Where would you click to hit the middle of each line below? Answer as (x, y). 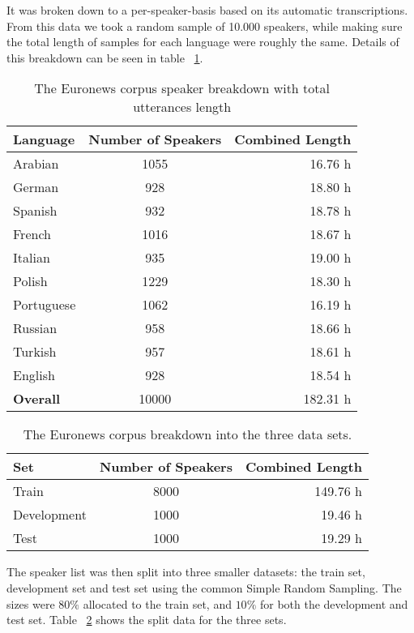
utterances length (182, 107)
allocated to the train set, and (157, 603)
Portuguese (45, 305)
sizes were (31, 603)
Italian (32, 258)
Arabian (36, 164)
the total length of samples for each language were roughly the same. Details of (203, 42)
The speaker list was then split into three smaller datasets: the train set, (186, 572)
